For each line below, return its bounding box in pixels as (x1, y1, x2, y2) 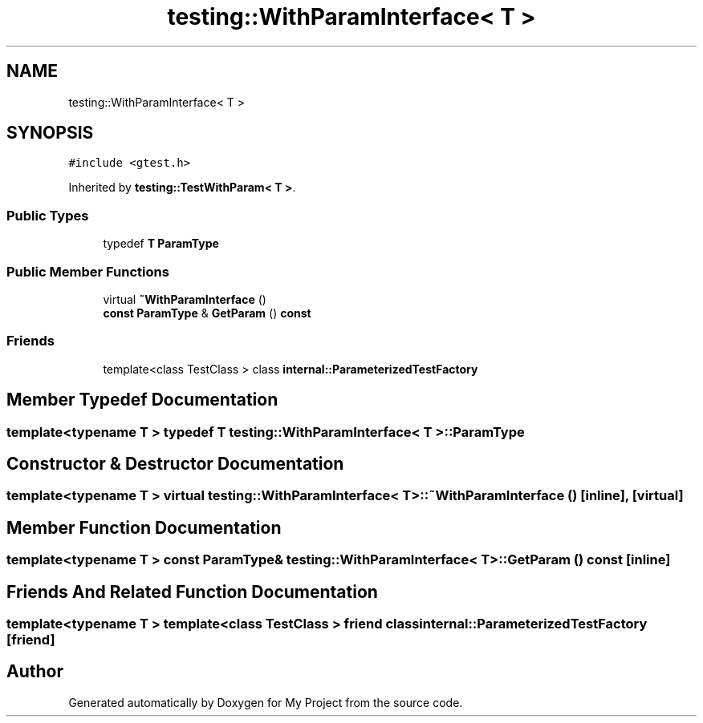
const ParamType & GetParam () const (103, 305, 311, 320)
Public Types (6, 207, 89, 224)
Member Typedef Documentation (6, 390, 278, 410)
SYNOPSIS (6, 123, 94, 143)
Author (6, 661, 63, 682)
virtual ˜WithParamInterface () (103, 292, 266, 306)
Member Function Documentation (6, 517, 282, 538)
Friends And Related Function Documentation (6, 581, 378, 602)
